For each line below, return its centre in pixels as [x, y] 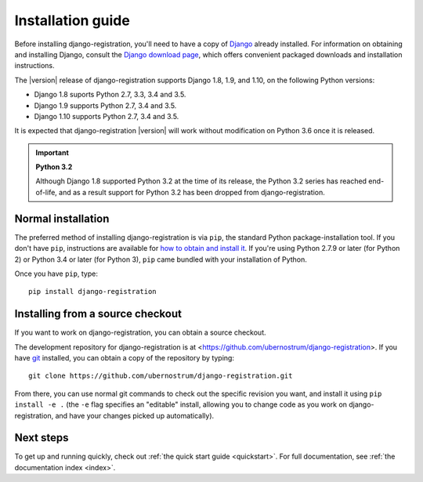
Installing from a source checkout [98, 314]
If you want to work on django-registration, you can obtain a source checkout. [140, 332]
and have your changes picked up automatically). [135, 415]
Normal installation [62, 218]
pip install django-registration [92, 292]
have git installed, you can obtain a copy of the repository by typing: [125, 358]
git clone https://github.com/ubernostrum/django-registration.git [161, 376]
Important [52, 152]
